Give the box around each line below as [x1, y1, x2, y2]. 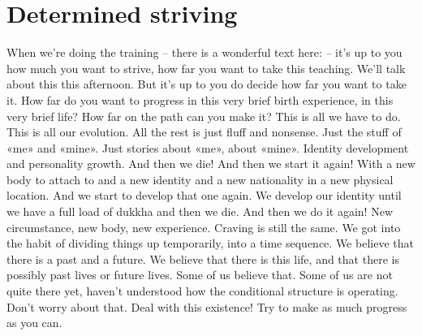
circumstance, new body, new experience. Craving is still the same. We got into [6, 218, 401, 235]
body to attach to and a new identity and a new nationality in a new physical [6, 170, 394, 187]
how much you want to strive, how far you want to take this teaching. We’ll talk [6, 59, 406, 76]
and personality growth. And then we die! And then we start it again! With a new [6, 155, 416, 172]
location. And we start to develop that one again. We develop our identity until [6, 187, 402, 204]
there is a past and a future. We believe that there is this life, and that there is [6, 250, 399, 267]
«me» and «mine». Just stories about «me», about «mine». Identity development [6, 139, 409, 156]
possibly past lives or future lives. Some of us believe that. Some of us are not [6, 266, 393, 283]
